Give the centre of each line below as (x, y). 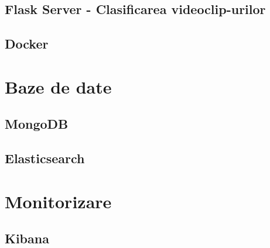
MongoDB (37, 124)
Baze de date (58, 86)
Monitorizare (58, 201)
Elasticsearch (45, 158)
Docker (27, 44)
